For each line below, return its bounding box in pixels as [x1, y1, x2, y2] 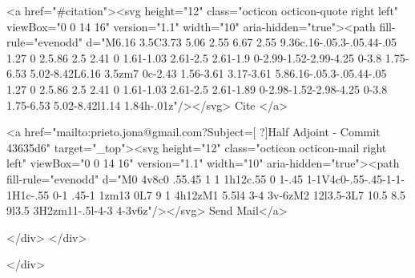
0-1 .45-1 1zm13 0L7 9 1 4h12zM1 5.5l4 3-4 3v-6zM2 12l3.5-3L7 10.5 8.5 [52, 186, 406, 203]
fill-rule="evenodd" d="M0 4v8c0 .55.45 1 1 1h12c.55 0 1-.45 [6, 170, 304, 187]
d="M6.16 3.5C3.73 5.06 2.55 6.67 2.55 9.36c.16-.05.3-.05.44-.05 [86, 34, 397, 50]
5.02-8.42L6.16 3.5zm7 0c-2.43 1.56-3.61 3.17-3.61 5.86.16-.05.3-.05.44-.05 [30, 65, 387, 82]
